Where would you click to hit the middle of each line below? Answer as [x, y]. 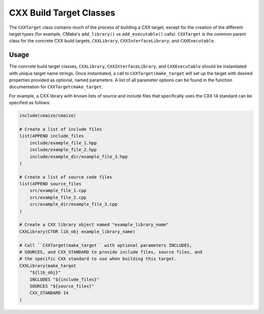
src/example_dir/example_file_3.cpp [73, 204]
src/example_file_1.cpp [58, 191]
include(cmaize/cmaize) [48, 116]
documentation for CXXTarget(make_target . [56, 87]
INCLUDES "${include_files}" [65, 279]
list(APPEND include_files [52, 136]
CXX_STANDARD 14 [49, 293]
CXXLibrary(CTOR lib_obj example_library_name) [77, 231]
